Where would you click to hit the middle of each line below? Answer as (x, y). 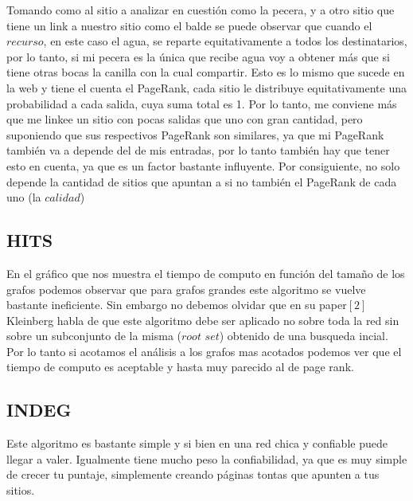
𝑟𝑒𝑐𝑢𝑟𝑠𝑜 (25, 43)
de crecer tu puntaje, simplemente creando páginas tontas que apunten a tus (193, 474)
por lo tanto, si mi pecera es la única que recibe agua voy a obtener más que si (198, 56)
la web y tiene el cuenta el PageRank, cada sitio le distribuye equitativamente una (206, 87)
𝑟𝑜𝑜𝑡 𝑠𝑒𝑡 (201, 337)
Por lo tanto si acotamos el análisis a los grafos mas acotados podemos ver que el (204, 351)
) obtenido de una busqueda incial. (304, 336)
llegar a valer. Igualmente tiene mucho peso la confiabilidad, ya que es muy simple (207, 458)
